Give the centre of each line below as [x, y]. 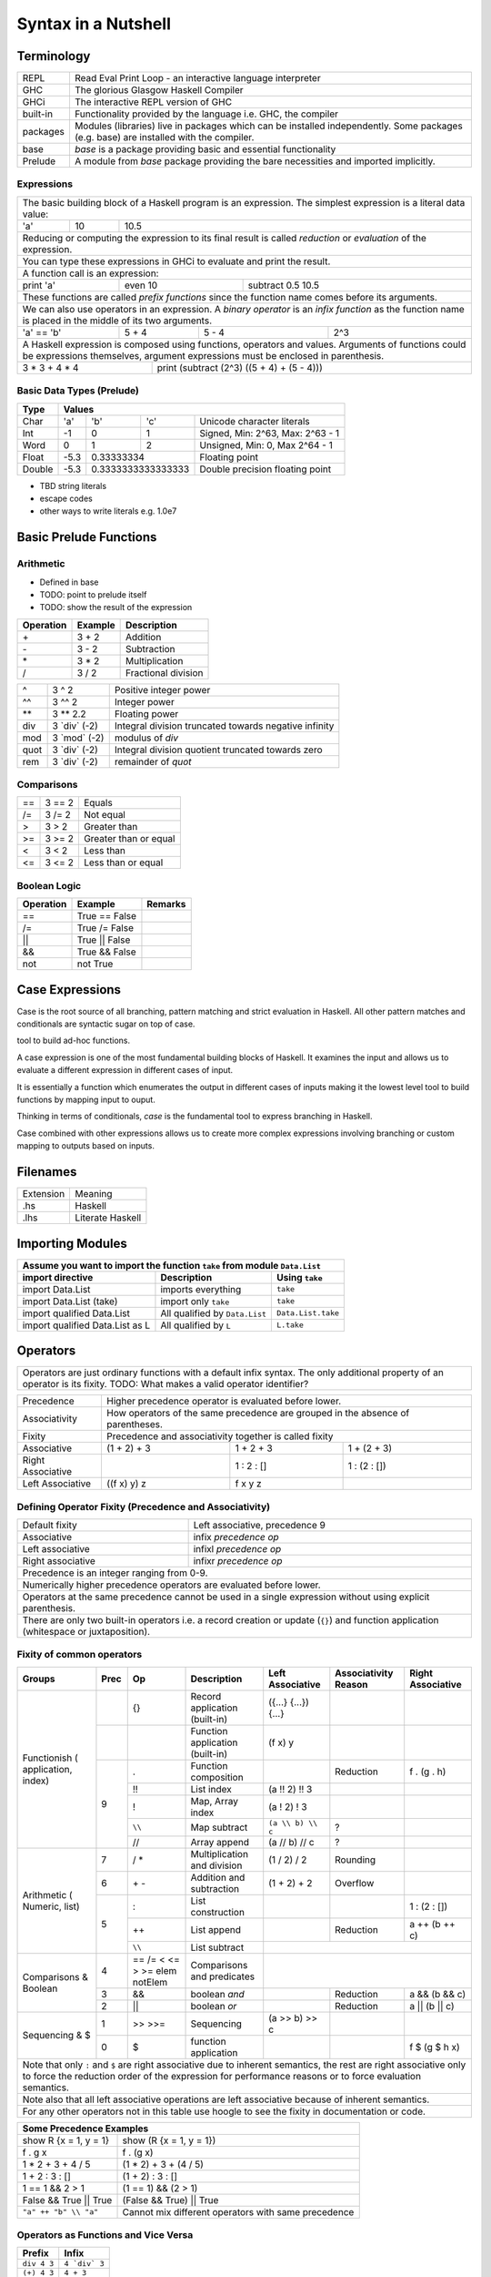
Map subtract [219, 1827]
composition [217, 1777]
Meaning [94, 1194]
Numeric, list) [51, 1906]
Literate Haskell [108, 1218]
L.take [290, 1325]
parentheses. [135, 1424]
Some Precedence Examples [85, 2129]
